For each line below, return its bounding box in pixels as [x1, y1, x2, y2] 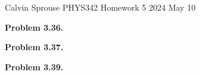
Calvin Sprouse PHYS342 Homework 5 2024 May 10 [5, 1, 196, 13]
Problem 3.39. [5, 60, 64, 73]
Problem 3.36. [5, 21, 64, 33]
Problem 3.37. [5, 41, 64, 53]
